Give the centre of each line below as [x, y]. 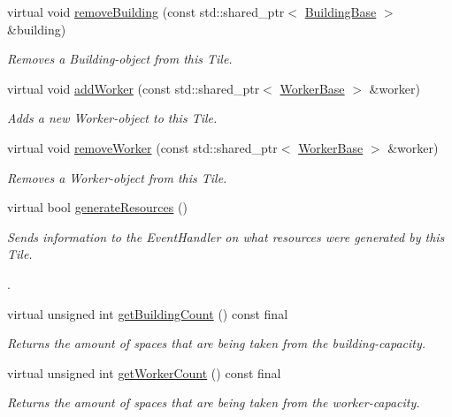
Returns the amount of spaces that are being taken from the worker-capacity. [214, 402]
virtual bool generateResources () [97, 207]
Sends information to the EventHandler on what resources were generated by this [226, 236]
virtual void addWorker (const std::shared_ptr [134, 88]
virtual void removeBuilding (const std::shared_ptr [146, 11]
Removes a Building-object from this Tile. [120, 59]
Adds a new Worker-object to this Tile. [112, 118]
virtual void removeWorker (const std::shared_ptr [142, 147]
